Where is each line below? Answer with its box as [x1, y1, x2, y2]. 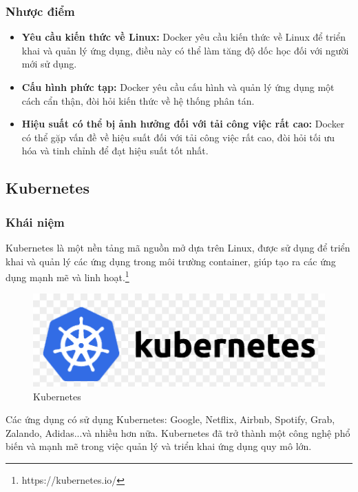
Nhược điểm [6, 2, 75, 19]
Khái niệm [6, 213, 65, 230]
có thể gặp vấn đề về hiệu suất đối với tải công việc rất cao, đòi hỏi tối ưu [21, 130, 335, 144]
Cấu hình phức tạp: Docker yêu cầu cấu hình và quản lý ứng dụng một [21, 80, 335, 94]
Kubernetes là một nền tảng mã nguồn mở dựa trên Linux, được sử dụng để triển [6, 240, 350, 254]
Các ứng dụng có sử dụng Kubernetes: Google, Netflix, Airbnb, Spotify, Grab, [6, 412, 335, 427]
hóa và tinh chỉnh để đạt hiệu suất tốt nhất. [21, 143, 209, 158]
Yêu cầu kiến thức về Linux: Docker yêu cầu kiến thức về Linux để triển [21, 30, 346, 44]
